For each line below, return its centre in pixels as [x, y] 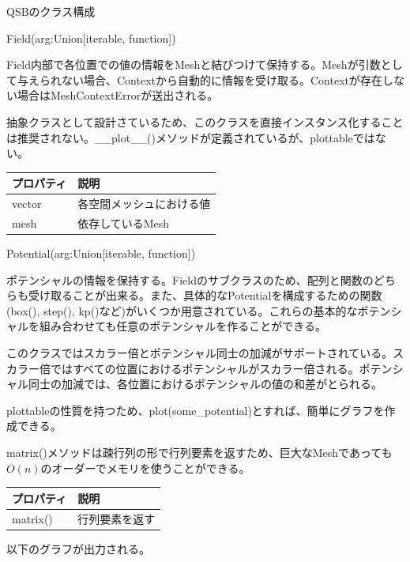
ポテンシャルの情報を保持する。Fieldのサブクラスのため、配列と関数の [190, 279]
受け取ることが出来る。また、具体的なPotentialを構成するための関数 [205, 295]
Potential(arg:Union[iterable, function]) [101, 253]
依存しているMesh [124, 223]
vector [27, 204]
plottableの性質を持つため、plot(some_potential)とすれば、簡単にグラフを [196, 410]
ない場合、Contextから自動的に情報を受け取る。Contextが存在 [222, 79]
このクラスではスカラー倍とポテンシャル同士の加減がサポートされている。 [200, 353]
